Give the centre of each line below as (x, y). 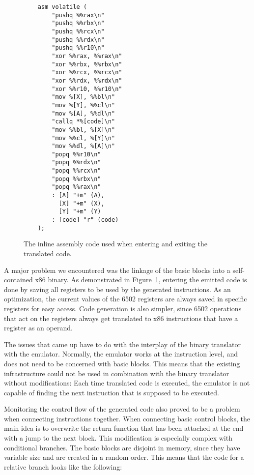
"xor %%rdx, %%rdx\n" (87, 80)
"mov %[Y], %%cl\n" (84, 105)
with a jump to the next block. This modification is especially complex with (118, 438)
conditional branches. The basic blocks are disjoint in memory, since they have (122, 447)
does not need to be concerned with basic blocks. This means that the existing (122, 363)
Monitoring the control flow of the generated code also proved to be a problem (122, 409)
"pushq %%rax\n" (78, 15)
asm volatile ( (62, 7)
